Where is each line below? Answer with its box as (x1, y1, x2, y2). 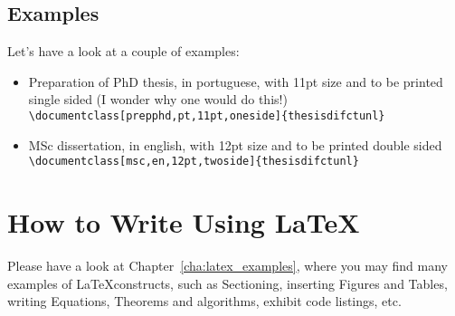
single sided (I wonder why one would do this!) (28, 90, 288, 109)
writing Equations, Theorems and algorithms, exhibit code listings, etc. (7, 292, 402, 311)
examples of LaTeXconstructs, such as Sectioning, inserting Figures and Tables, (7, 273, 448, 292)
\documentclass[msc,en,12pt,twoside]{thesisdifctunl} (28, 155, 359, 168)
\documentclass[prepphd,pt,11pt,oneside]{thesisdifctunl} (28, 109, 385, 122)
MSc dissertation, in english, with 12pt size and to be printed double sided (28, 135, 442, 154)
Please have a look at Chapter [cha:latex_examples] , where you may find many (7, 256, 448, 275)
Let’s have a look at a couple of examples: (7, 42, 240, 61)
